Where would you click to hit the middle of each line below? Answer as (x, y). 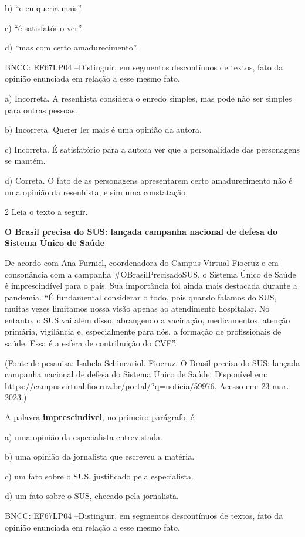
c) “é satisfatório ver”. (44, 27)
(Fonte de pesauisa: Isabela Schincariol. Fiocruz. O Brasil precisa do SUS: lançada (152, 362)
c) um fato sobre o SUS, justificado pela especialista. (99, 476)
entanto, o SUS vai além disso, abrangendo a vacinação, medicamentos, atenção (148, 320)
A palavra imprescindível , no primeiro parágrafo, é (99, 417)
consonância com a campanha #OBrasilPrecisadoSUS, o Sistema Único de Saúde (150, 274)
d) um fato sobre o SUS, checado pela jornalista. (92, 496)
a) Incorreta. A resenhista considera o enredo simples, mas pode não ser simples (148, 98)
